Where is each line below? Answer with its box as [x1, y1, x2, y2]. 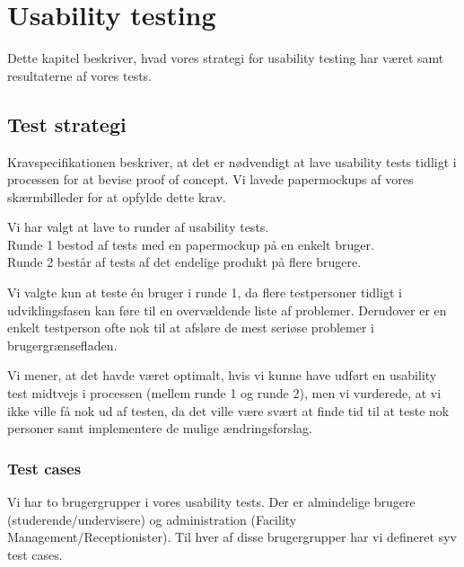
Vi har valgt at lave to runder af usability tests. [7, 217, 269, 236]
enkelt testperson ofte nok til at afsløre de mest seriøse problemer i [7, 318, 374, 337]
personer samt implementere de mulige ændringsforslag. [7, 419, 312, 438]
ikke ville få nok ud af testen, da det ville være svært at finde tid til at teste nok [7, 401, 450, 420]
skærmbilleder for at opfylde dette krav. [7, 187, 226, 206]
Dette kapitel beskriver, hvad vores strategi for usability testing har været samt [7, 49, 444, 67]
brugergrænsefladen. [7, 335, 118, 354]
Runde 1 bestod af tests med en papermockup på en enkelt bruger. [7, 235, 374, 253]
